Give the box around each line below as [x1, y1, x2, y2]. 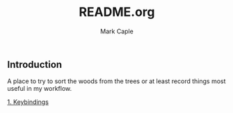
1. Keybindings [7, 98, 49, 106]
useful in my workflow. [7, 85, 72, 93]
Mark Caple [100, 27, 134, 35]
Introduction [7, 58, 63, 70]
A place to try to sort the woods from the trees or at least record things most [7, 77, 226, 85]
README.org [79, 4, 155, 20]
